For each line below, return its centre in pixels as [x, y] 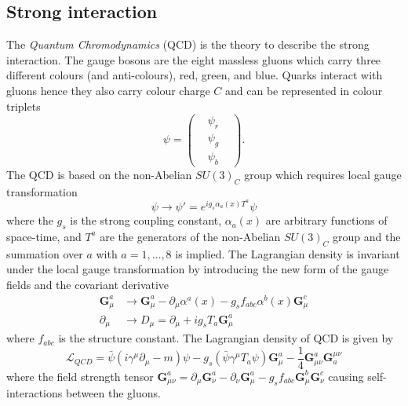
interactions [35, 393]
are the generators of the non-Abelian [190, 236]
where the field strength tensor [80, 376]
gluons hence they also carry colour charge [108, 90]
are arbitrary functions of [326, 220]
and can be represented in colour [304, 90]
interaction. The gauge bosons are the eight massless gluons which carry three [194, 59]
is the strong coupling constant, [146, 220]
